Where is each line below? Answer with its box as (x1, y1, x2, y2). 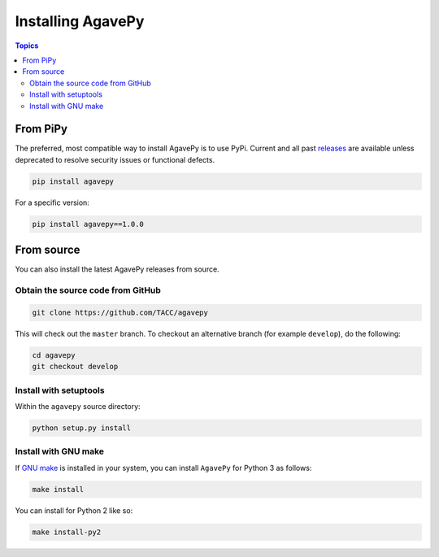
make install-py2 (32, 527, 102, 537)
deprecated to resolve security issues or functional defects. (15, 154, 215, 164)
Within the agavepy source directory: (15, 401, 141, 411)
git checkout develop (32, 362, 119, 372)
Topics (15, 41, 39, 50)
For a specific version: (15, 198, 89, 207)
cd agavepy (32, 350, 76, 359)
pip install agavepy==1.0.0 (32, 220, 144, 228)
